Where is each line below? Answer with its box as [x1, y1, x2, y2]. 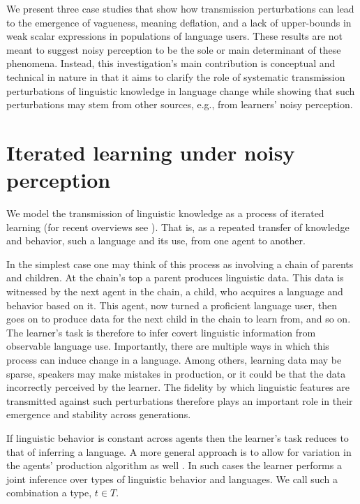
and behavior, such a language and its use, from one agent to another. [6, 233, 306, 248]
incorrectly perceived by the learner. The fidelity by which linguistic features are [6, 380, 350, 394]
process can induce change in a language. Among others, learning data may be [6, 353, 342, 366]
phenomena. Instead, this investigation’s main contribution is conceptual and [6, 56, 336, 71]
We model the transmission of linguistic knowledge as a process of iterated [6, 206, 324, 221]
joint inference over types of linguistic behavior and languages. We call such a [6, 471, 338, 486]
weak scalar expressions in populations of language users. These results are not [6, 29, 343, 43]
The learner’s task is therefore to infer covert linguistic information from [6, 325, 316, 339]
